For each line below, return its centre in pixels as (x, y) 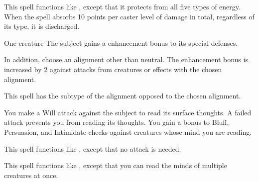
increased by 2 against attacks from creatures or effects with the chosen (113, 69)
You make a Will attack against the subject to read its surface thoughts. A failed (128, 112)
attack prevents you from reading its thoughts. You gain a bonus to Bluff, (117, 122)
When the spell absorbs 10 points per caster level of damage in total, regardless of (129, 16)
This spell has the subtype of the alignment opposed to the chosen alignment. (123, 96)
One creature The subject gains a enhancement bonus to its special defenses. (121, 43)
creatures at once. (31, 175)
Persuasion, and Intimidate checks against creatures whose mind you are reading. (128, 132)
